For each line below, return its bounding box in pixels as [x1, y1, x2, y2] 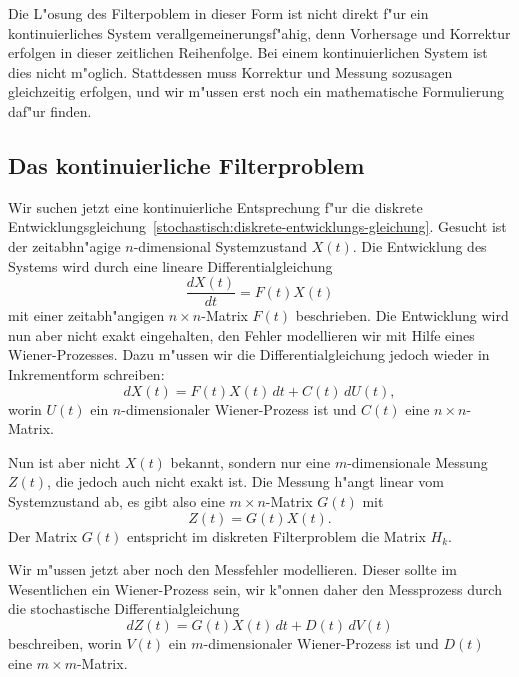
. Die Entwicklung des [352, 235, 487, 256]
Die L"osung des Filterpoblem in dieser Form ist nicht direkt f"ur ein [8, 3, 429, 23]
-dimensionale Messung [347, 451, 488, 472]
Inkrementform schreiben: [8, 363, 165, 384]
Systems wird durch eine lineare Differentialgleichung [8, 255, 333, 276]
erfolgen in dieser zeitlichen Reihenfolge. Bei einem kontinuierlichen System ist [8, 42, 488, 63]
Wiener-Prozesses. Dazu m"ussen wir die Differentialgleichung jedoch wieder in [8, 344, 490, 365]
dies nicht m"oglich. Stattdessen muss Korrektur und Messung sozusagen [8, 61, 453, 82]
